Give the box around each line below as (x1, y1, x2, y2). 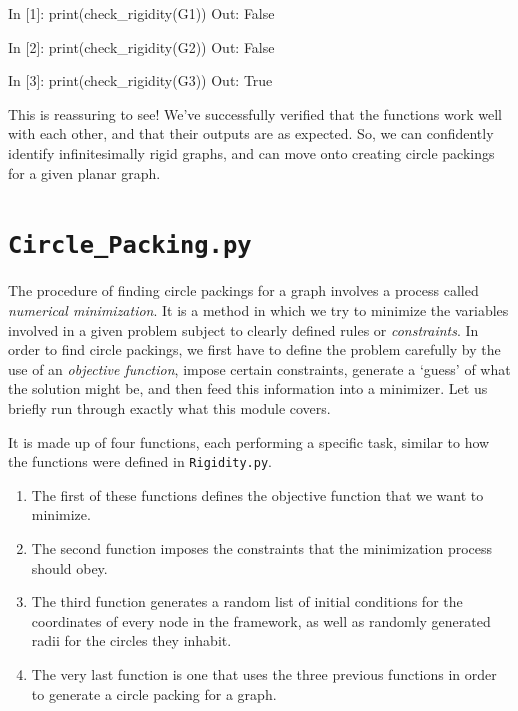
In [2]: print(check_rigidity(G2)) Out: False (8, 36, 275, 57)
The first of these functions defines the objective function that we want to (31, 484, 484, 505)
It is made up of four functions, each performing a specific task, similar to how (8, 431, 490, 452)
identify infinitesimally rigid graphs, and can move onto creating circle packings (8, 142, 495, 163)
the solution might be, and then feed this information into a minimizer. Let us (8, 378, 488, 399)
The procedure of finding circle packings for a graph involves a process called (8, 280, 479, 301)
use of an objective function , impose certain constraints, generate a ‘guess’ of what (8, 358, 511, 379)
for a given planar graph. (8, 162, 161, 183)
